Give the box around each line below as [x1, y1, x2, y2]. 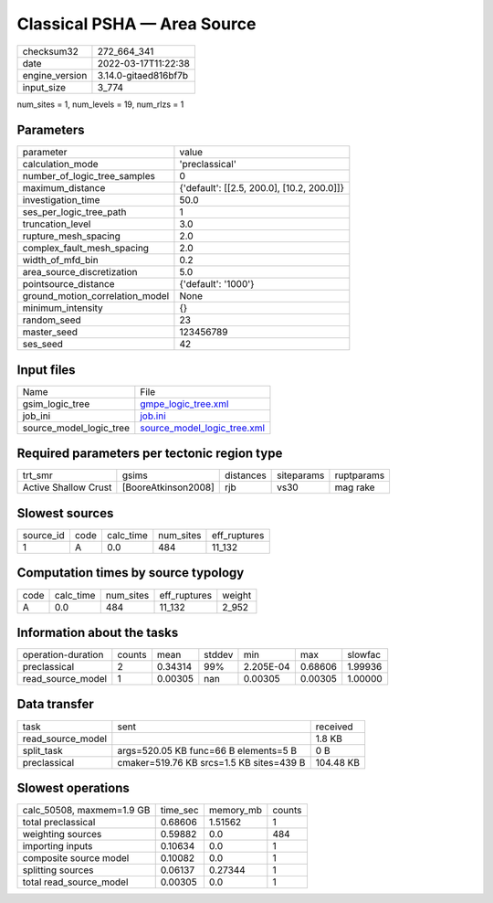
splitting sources [22, 864, 95, 876]
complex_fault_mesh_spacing [22, 242, 150, 255]
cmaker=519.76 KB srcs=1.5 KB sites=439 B [117, 756, 306, 769]
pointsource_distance [22, 278, 115, 291]
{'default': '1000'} [179, 278, 255, 291]
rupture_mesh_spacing [22, 229, 121, 242]
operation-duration [22, 649, 104, 662]
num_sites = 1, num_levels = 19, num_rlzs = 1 [16, 99, 184, 110]
